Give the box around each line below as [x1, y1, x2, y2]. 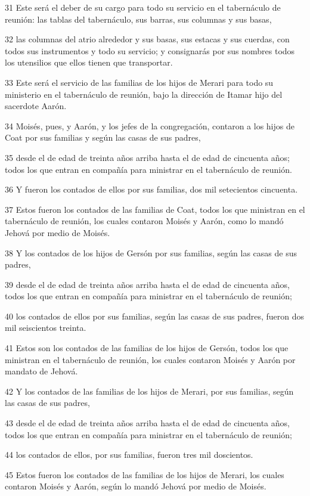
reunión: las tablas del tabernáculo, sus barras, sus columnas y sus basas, [5, 13, 272, 25]
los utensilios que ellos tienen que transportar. [5, 56, 173, 69]
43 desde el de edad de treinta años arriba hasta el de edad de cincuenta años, [5, 417, 290, 429]
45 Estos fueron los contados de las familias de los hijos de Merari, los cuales [5, 468, 284, 480]
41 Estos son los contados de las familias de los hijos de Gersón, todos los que [5, 342, 289, 354]
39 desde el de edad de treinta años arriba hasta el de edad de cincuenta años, [5, 278, 290, 290]
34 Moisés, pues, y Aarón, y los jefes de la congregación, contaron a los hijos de [5, 119, 294, 132]
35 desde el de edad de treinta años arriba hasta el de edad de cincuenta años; [5, 151, 290, 163]
